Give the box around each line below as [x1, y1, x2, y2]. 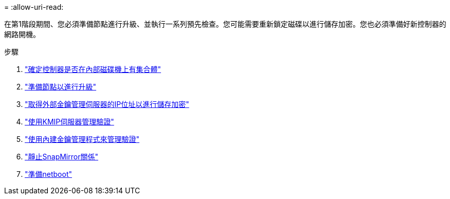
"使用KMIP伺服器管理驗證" [25, 117, 114, 126]
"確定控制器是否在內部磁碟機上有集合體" [25, 65, 161, 74]
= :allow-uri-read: [4, 3, 64, 11]
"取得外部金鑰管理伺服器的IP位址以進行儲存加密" [25, 100, 189, 108]
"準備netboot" [25, 170, 72, 178]
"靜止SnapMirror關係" [25, 152, 98, 161]
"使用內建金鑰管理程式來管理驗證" [25, 135, 140, 143]
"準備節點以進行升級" [25, 82, 97, 91]
